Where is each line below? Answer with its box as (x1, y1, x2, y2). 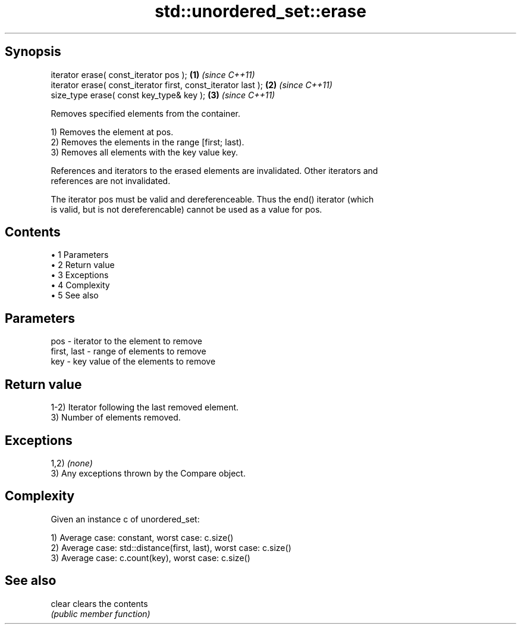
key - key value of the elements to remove (51, 356, 216, 367)
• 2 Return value (51, 260, 115, 270)
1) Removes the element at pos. (51, 126, 174, 137)
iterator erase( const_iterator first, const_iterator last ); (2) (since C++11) (51, 79, 332, 90)
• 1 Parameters (51, 250, 109, 260)
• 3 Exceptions (51, 270, 109, 281)
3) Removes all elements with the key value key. (51, 147, 238, 157)
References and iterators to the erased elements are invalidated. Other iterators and (51, 165, 378, 176)
